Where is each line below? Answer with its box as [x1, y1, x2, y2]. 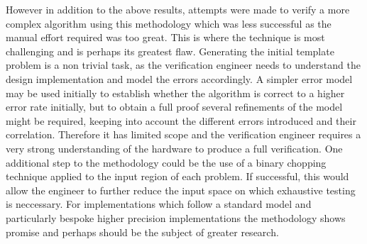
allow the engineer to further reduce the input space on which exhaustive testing [6, 182, 356, 197]
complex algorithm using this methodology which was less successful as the [6, 16, 332, 30]
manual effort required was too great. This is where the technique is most [6, 30, 325, 45]
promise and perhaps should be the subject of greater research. [6, 224, 279, 239]
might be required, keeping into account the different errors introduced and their [6, 113, 356, 128]
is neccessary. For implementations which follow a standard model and [6, 196, 312, 211]
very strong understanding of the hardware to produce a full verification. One [6, 140, 343, 155]
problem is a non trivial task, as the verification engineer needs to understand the [6, 57, 361, 72]
